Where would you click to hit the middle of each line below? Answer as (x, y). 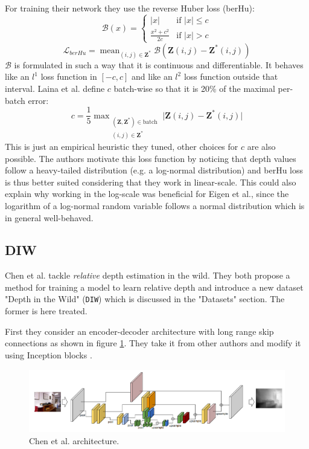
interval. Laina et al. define (55, 89)
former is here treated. (46, 311)
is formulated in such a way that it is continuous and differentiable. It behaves (159, 64)
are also (261, 146)
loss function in (69, 76)
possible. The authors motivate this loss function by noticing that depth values (151, 158)
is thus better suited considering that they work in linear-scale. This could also (151, 182)
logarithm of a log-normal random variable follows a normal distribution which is (155, 205)
